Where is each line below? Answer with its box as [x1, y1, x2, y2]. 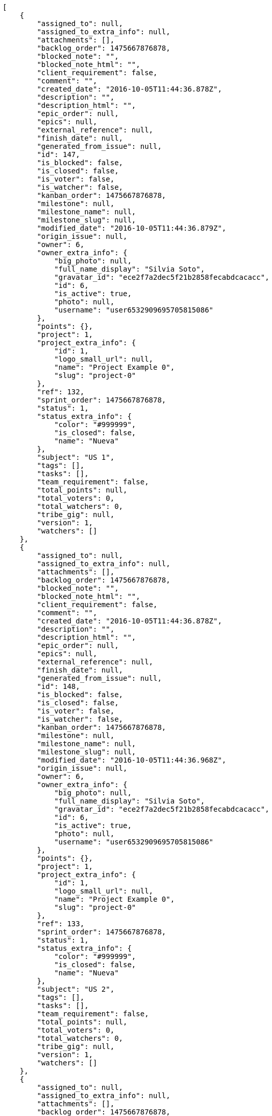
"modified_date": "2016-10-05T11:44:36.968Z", [37, 756, 227, 764]
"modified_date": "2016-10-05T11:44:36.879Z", [37, 224, 227, 232]
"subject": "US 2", [37, 985, 115, 993]
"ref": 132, [37, 388, 85, 396]
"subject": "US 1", [37, 453, 115, 461]
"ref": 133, [37, 920, 85, 928]
